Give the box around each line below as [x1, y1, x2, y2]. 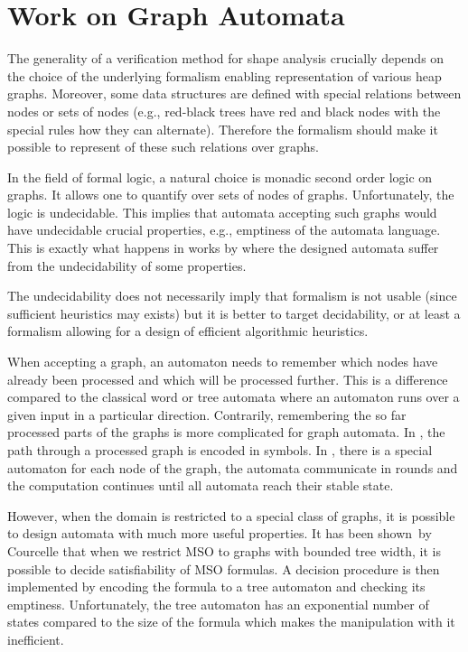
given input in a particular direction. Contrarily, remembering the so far [7, 405, 407, 424]
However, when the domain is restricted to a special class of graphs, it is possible [7, 506, 455, 525]
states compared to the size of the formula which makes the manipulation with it [7, 612, 455, 631]
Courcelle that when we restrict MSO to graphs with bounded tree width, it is [7, 541, 441, 560]
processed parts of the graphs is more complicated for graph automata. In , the [7, 423, 445, 442]
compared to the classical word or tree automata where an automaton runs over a [7, 387, 460, 406]
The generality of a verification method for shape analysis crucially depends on [7, 49, 445, 68]
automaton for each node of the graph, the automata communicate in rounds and [7, 458, 458, 477]
